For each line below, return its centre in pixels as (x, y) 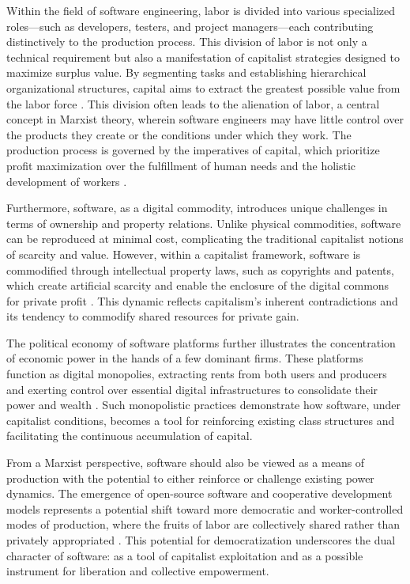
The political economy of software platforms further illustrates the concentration (201, 342)
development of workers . (67, 181)
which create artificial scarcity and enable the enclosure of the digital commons (198, 285)
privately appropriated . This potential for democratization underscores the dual (201, 540)
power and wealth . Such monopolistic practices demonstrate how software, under (204, 405)
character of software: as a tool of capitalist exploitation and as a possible (185, 555)
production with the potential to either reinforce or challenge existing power (190, 478)
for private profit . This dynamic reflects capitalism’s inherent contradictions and (202, 300)
